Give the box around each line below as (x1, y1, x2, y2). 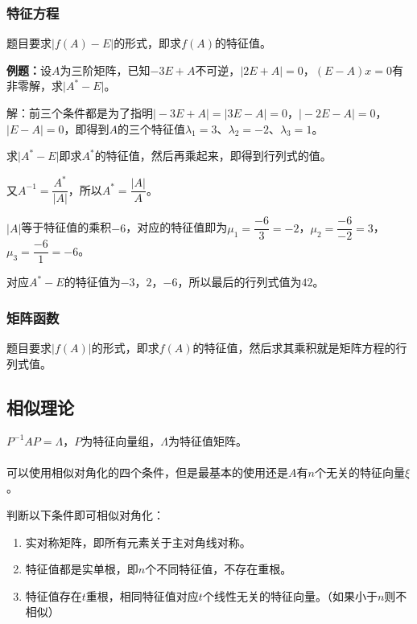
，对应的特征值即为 (126, 219, 228, 236)
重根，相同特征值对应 (85, 587, 199, 604)
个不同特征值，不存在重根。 (145, 560, 292, 577)
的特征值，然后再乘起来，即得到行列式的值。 (94, 147, 332, 164)
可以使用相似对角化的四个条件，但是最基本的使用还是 (6, 463, 288, 480)
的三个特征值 (117, 120, 185, 137)
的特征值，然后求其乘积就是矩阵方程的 (192, 339, 396, 356)
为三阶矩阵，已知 (60, 61, 151, 78)
